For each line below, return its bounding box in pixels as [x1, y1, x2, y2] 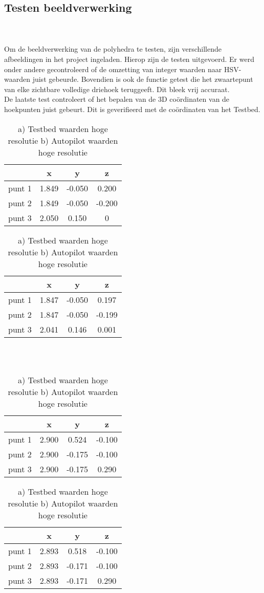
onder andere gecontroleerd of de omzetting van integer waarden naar [4, 63, 222, 74]
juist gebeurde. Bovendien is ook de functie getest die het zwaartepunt [32, 74, 253, 84]
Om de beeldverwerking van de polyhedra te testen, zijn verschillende [4, 43, 222, 54]
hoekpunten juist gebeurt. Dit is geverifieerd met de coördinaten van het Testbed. [4, 103, 260, 114]
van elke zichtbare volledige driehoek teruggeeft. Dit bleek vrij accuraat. [4, 83, 230, 94]
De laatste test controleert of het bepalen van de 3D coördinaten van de [4, 94, 230, 104]
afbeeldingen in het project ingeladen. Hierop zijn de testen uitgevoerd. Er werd [4, 53, 254, 64]
